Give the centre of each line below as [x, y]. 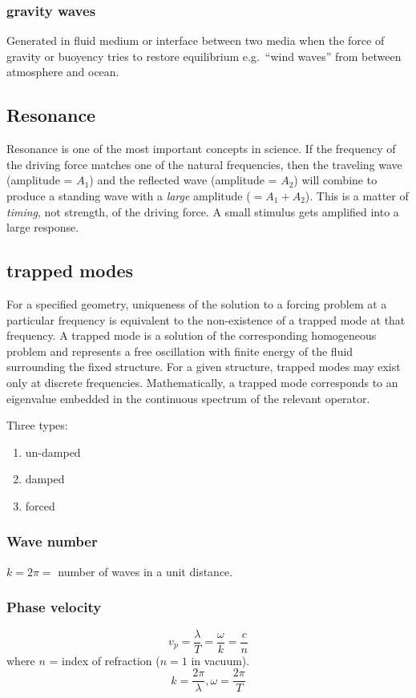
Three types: [37, 425]
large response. [43, 227]
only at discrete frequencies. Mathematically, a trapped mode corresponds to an [202, 382]
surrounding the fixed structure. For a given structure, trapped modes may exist [204, 367]
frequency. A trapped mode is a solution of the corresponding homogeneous [192, 335]
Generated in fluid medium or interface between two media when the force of [196, 40]
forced [40, 505]
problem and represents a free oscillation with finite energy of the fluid [180, 351]
